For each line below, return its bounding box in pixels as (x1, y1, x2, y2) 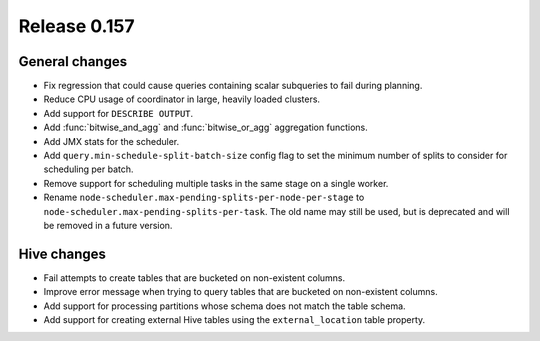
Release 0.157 (18, 15, 135, 37)
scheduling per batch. (43, 163, 134, 175)
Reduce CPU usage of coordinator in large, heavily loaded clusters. (43, 93, 320, 105)
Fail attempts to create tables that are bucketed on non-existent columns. (43, 271, 346, 284)
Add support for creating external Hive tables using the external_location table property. (43, 314, 426, 326)
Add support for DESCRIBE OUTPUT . (43, 107, 194, 119)
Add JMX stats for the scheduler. (43, 135, 180, 147)
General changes (18, 53, 128, 70)
